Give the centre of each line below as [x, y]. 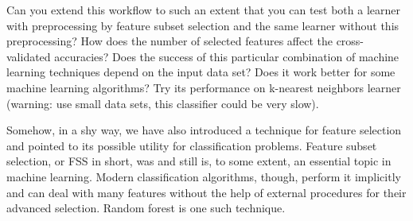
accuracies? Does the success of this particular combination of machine [227, 56]
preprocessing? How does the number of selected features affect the [169, 41]
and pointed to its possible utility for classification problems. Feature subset [192, 145]
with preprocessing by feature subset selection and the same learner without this [203, 25]
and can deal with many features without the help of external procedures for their [206, 192]
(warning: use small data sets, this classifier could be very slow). [163, 103]
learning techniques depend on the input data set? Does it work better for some [201, 72]
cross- [350, 41]
